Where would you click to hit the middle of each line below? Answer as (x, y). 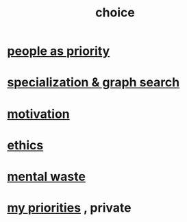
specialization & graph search (93, 83)
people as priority (59, 51)
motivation (38, 114)
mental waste (46, 176)
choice (115, 13)
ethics (25, 145)
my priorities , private (69, 208)
